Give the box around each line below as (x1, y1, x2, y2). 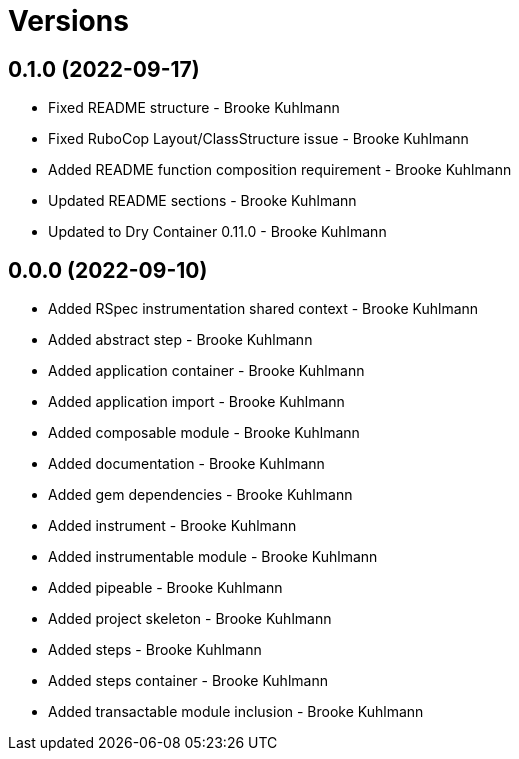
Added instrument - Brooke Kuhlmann (48, 517, 297, 535)
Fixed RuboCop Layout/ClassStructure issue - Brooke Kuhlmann (48, 130, 469, 148)
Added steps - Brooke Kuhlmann (48, 641, 262, 659)
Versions (8, 4, 129, 38)
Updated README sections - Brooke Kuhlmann (48, 192, 357, 210)
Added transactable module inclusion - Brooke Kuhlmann (48, 703, 424, 721)
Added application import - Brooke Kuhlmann (48, 393, 345, 411)
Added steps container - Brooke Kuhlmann (48, 672, 328, 690)
